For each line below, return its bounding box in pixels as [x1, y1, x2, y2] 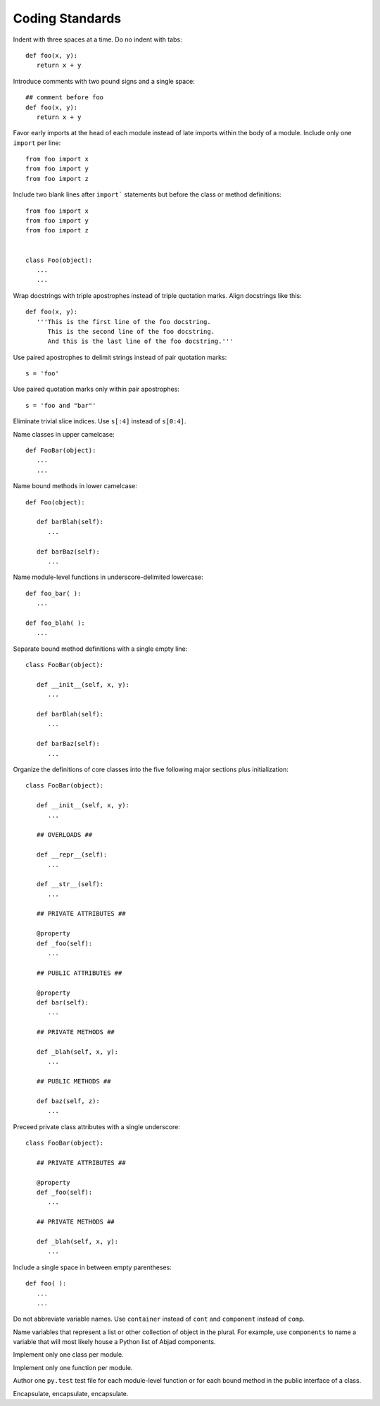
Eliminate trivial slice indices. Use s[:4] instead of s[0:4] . [13, 417, 186, 425]
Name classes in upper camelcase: [13, 430, 115, 438]
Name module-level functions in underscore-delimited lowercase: [13, 573, 203, 581]
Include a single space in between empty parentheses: [13, 1263, 172, 1271]
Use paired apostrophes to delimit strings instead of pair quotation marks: [13, 353, 227, 361]
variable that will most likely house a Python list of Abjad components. [13, 1338, 216, 1346]
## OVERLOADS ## [36, 831, 93, 839]
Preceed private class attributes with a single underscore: [13, 1122, 181, 1131]
